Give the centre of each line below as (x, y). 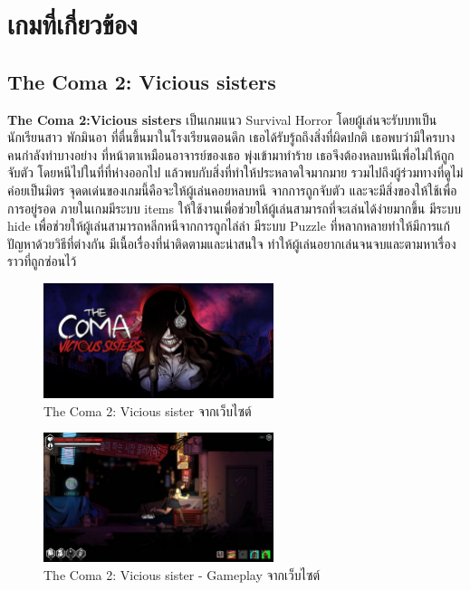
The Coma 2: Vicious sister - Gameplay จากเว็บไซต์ (182, 574)
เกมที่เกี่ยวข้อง (72, 24)
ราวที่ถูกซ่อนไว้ (42, 261)
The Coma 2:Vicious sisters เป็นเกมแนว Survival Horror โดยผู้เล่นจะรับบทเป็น (222, 119)
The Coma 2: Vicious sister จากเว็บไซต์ (148, 410)
